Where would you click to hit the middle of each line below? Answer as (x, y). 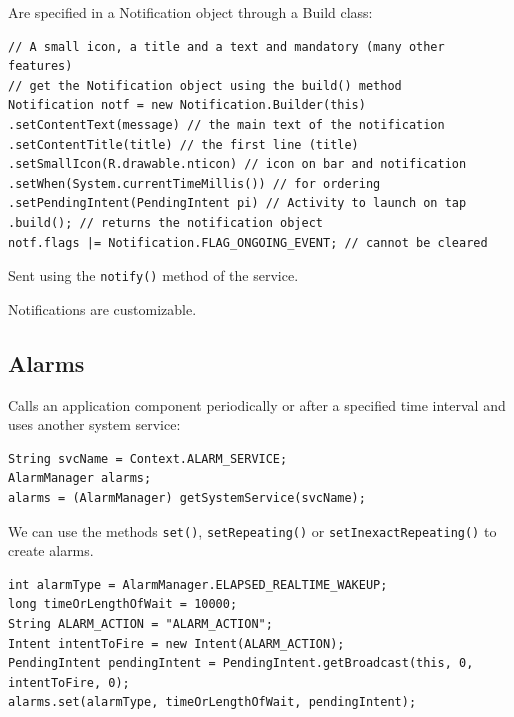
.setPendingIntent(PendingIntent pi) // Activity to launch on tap (237, 203)
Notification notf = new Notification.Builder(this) (187, 105)
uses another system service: (94, 424)
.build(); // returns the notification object (165, 222)
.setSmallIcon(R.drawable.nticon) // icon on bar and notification (237, 164)
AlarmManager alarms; (80, 478)
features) (40, 66)
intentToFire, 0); (69, 682)
